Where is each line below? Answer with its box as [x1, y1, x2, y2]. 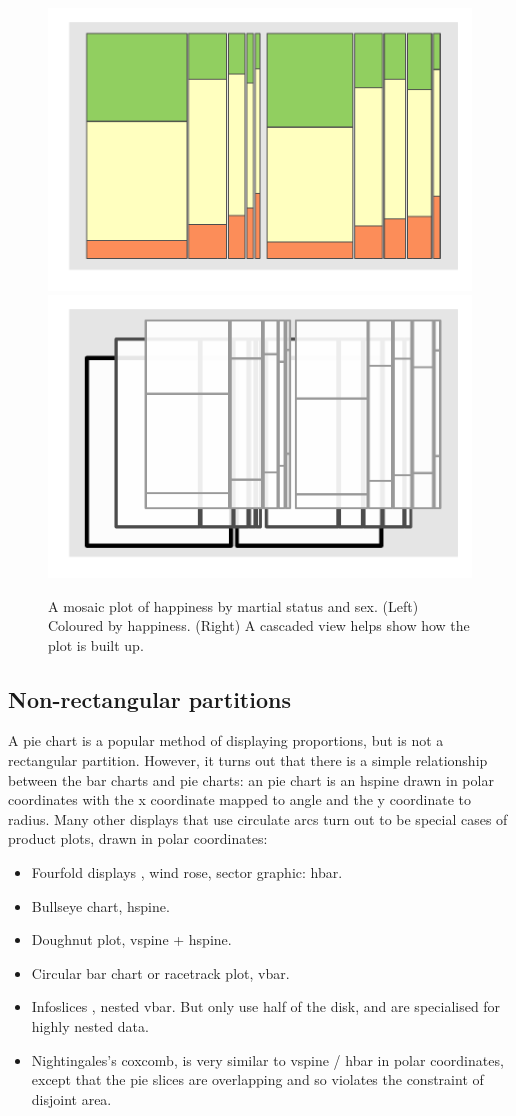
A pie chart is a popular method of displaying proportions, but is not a [8, 730, 444, 751]
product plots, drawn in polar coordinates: [8, 828, 268, 849]
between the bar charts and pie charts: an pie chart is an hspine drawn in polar [8, 769, 494, 790]
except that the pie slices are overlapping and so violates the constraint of [31, 1069, 484, 1090]
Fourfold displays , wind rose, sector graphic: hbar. [31, 862, 343, 883]
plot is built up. [48, 634, 144, 655]
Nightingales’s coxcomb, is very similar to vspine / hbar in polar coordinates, [31, 1049, 504, 1070]
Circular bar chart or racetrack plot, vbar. [31, 962, 290, 983]
